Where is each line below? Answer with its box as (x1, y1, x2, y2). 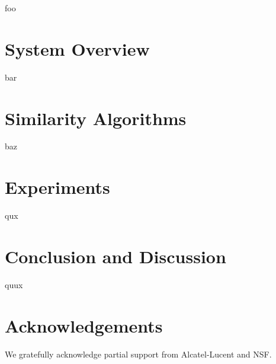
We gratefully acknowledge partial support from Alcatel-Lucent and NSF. (5, 347, 272, 360)
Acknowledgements (5, 313, 163, 337)
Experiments (5, 175, 110, 199)
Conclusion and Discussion (5, 244, 226, 268)
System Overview (5, 36, 150, 60)
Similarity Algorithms (5, 106, 187, 130)
